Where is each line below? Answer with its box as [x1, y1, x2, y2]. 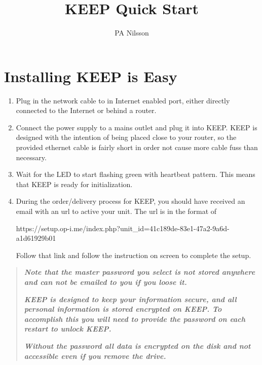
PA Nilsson [115, 27, 149, 38]
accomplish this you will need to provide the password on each [24, 313, 246, 324]
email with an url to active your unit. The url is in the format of [16, 206, 217, 216]
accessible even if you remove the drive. [24, 350, 166, 361]
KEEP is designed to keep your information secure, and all [24, 294, 237, 304]
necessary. [16, 152, 47, 162]
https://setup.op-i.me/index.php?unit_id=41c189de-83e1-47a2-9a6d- [16, 223, 230, 233]
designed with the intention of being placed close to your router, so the [16, 132, 237, 142]
